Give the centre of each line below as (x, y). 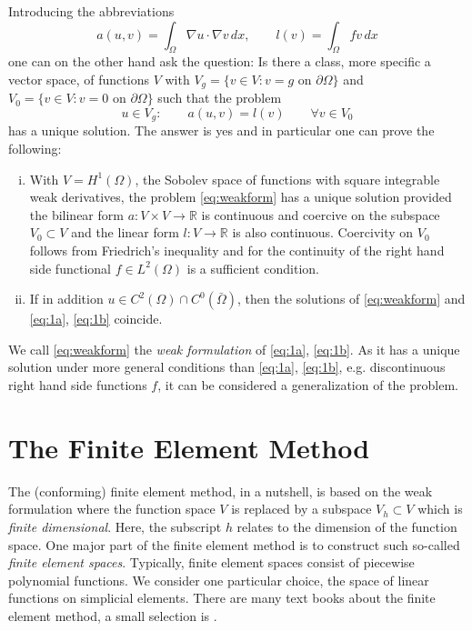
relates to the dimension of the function (347, 526)
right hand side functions (78, 385)
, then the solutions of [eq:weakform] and (351, 299)
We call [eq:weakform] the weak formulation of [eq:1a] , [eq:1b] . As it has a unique (234, 349)
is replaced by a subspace (301, 509)
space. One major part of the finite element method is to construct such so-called (234, 544)
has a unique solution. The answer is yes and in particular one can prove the (221, 130)
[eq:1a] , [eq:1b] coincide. (96, 319)
